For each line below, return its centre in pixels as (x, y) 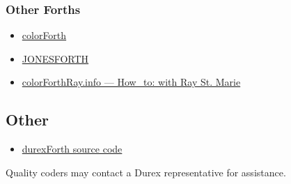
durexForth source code (72, 149)
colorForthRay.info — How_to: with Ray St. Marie (131, 82)
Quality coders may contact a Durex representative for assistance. (146, 172)
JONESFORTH (55, 58)
